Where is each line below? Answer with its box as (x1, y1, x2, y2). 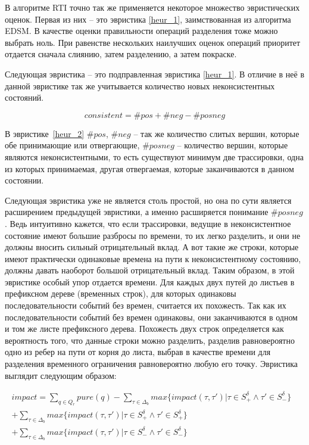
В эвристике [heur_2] (5, 127, 85, 139)
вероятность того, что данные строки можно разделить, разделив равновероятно (5, 334, 295, 346)
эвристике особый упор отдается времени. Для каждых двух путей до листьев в (5, 275, 295, 288)
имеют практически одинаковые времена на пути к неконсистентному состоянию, (5, 252, 301, 264)
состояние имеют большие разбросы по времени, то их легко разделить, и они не (5, 229, 301, 241)
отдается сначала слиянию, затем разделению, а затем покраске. (5, 48, 237, 60)
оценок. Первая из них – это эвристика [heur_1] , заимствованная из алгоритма (5, 13, 291, 25)
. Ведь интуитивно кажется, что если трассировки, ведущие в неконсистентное (5, 217, 291, 229)
